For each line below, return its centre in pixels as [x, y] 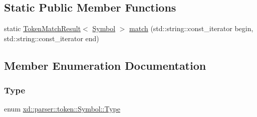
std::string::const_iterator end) [52, 38]
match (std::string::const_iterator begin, [191, 28]
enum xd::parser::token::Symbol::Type [62, 109]
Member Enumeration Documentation [105, 65]
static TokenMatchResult [43, 28]
